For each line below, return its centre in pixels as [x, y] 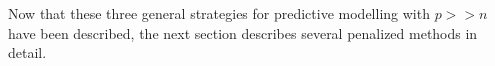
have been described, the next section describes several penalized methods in [243, 32]
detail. [27, 52]
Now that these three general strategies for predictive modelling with [219, 13]
